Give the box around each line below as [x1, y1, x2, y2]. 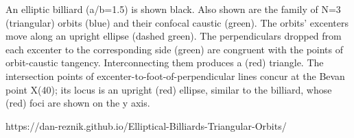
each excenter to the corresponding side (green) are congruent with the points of [5, 42, 343, 56]
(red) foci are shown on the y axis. [5, 96, 150, 110]
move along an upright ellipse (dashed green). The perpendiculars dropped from [5, 29, 342, 43]
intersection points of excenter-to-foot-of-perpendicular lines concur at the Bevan [5, 68, 345, 83]
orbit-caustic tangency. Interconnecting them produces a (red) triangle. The [5, 55, 324, 70]
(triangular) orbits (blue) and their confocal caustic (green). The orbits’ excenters [5, 15, 349, 29]
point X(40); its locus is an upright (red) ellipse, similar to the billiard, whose [5, 82, 332, 96]
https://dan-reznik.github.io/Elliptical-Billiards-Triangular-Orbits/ [5, 118, 287, 133]
